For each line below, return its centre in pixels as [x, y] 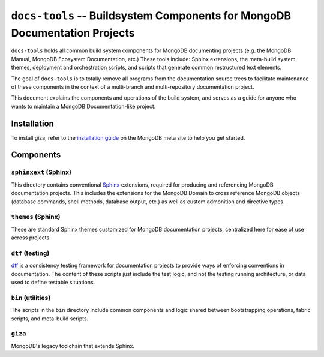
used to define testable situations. [53, 282]
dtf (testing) [30, 253]
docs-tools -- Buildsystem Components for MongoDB [151, 16]
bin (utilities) [31, 298]
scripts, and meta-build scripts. [50, 319]
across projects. [31, 238]
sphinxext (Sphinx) [41, 172]
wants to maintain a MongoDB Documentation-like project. [83, 106]
